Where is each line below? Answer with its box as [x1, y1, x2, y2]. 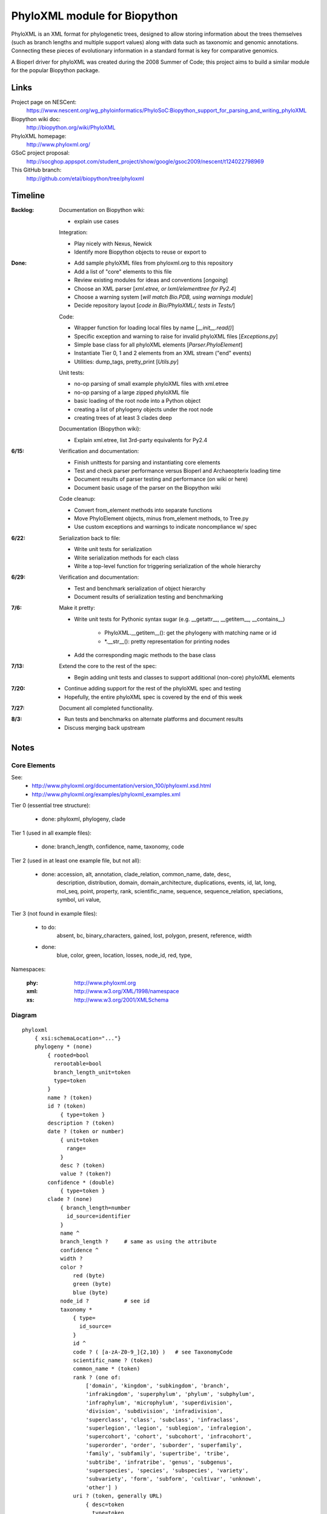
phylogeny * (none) [34, 1043, 93, 1050]
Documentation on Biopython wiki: [59, 207, 145, 214]
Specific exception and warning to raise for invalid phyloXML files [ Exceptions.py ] [74, 332, 278, 340]
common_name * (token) [73, 1366, 140, 1372]
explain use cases [74, 217, 119, 225]
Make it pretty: [59, 604, 95, 612]
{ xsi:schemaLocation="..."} [34, 1035, 121, 1042]
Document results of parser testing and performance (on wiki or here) [74, 475, 248, 483]
